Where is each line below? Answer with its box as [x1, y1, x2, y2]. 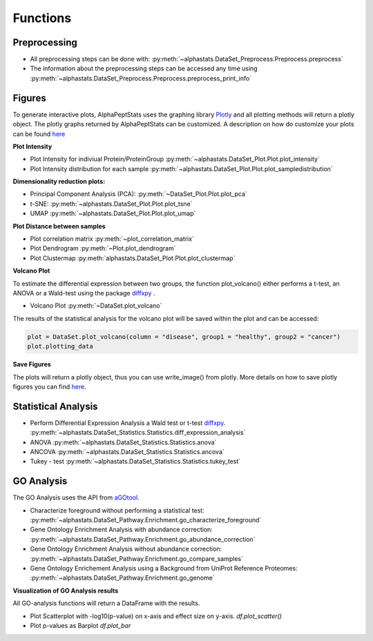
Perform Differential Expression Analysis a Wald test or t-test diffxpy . [30, 418, 226, 427]
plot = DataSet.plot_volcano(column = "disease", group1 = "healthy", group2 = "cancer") [27, 333, 341, 341]
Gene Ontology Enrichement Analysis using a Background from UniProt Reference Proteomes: [30, 564, 298, 573]
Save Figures [12, 360, 51, 368]
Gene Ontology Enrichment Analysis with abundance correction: [30, 525, 213, 534]
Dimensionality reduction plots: [12, 177, 106, 186]
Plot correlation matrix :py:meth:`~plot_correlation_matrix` [30, 235, 195, 243]
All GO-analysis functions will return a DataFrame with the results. [12, 599, 200, 607]
